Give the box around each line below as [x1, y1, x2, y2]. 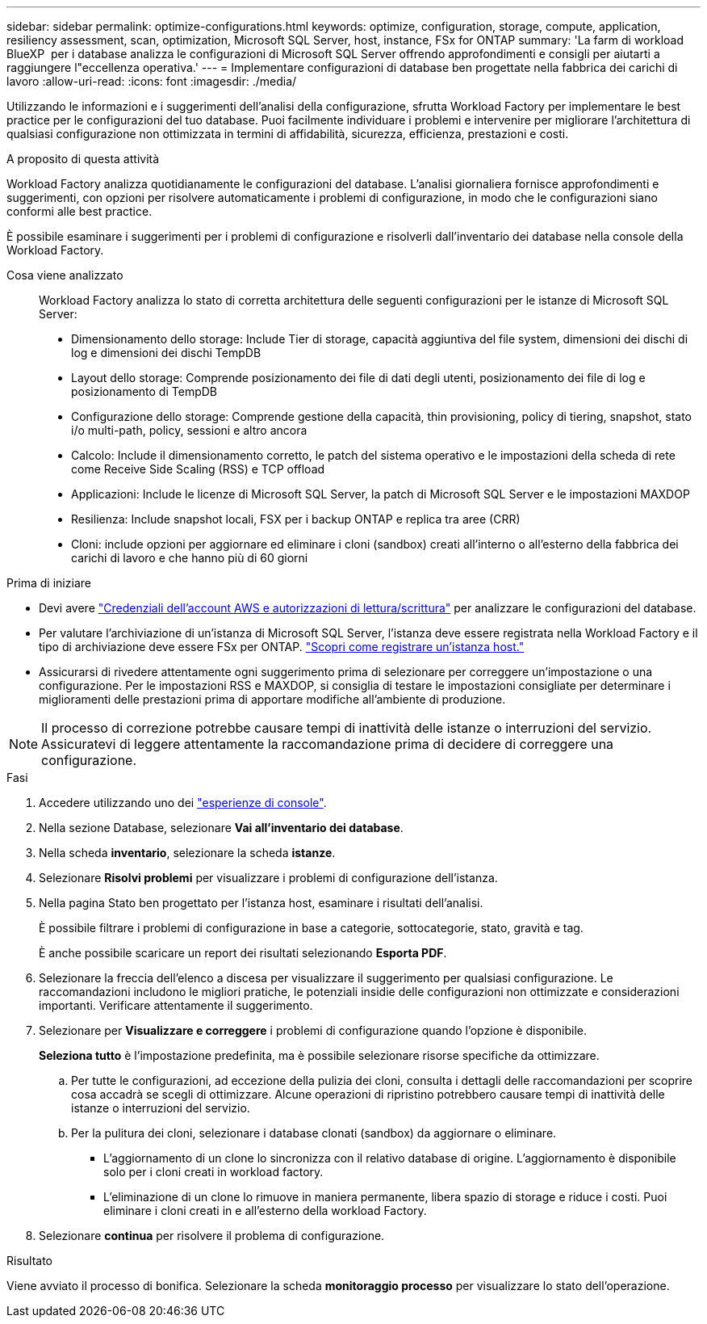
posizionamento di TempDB [71, 385, 217, 398]
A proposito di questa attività [6, 152, 160, 166]
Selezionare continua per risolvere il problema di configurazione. [39, 1229, 385, 1242]
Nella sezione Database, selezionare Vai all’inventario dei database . [39, 821, 404, 834]
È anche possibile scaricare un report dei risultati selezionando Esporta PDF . [39, 946, 447, 960]
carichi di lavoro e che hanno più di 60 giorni [71, 551, 308, 565]
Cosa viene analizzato [6, 268, 123, 282]
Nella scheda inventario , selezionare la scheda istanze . [39, 846, 336, 860]
